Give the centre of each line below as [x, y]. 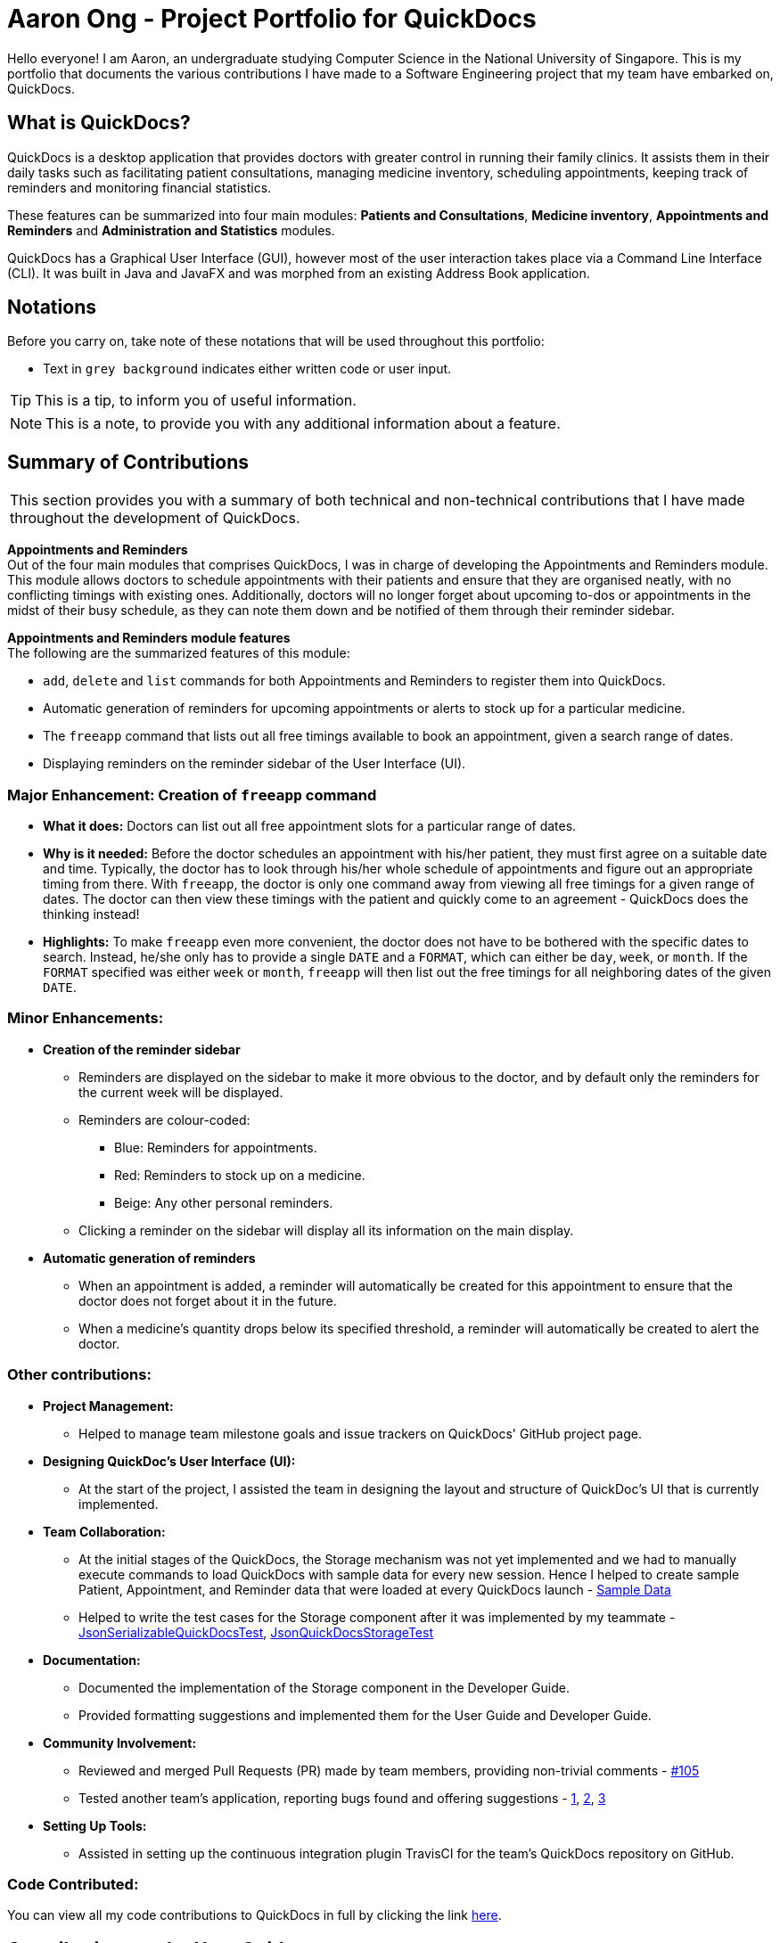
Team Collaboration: [104, 1531]
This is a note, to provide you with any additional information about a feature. [303, 424]
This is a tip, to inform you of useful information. [196, 401]
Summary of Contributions [128, 462]
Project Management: [108, 1406]
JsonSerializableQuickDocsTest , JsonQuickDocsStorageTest [256, 1632]
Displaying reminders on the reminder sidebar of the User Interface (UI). [255, 764]
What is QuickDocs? [99, 123]
